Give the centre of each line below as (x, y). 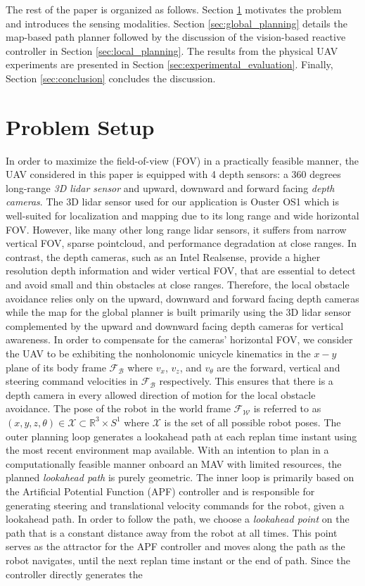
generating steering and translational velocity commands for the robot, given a (175, 505)
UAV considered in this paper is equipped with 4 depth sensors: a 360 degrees (173, 174)
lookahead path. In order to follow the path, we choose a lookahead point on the (178, 519)
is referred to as (287, 408)
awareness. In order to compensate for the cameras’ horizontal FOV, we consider (179, 339)
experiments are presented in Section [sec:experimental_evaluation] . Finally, (169, 64)
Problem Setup (80, 126)
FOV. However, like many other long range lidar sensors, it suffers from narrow (176, 229)
